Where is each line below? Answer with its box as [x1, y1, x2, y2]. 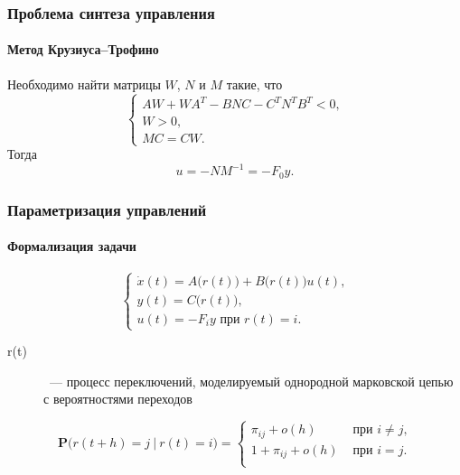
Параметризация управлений [7, 198, 207, 220]
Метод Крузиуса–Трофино [7, 40, 159, 59]
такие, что [226, 74, 283, 93]
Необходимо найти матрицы [7, 74, 161, 93]
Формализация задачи [7, 237, 136, 256]
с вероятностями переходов [43, 389, 192, 408]
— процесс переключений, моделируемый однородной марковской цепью [49, 371, 454, 390]
